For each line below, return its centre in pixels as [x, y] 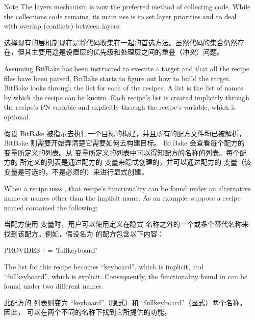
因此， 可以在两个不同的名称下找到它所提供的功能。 [88, 312]
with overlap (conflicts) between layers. [63, 26]
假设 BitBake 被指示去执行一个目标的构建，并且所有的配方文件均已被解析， [125, 133]
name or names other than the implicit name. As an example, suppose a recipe [122, 198]
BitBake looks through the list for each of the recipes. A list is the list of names [124, 88]
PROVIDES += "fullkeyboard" [51, 250]
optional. [17, 116]
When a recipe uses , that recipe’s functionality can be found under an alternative [127, 188]
